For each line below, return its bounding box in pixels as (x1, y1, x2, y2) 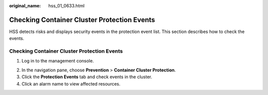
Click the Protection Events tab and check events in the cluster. (21, 74, 152, 80)
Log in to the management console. (21, 58, 94, 64)
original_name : (9, 3, 41, 8)
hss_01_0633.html (48, 3, 85, 8)
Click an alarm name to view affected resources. (21, 81, 121, 87)
